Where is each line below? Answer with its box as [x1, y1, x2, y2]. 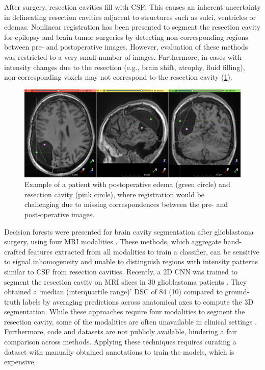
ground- [225, 286, 250, 297]
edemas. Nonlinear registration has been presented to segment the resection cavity [4, 21, 261, 32]
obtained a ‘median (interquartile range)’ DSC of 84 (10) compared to [4, 286, 223, 297]
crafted [4, 246, 26, 257]
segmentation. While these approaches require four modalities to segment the [4, 306, 245, 317]
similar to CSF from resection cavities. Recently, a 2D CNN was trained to [4, 266, 237, 276]
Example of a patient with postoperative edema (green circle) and [24, 179, 230, 190]
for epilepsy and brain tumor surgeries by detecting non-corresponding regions [4, 31, 248, 42]
